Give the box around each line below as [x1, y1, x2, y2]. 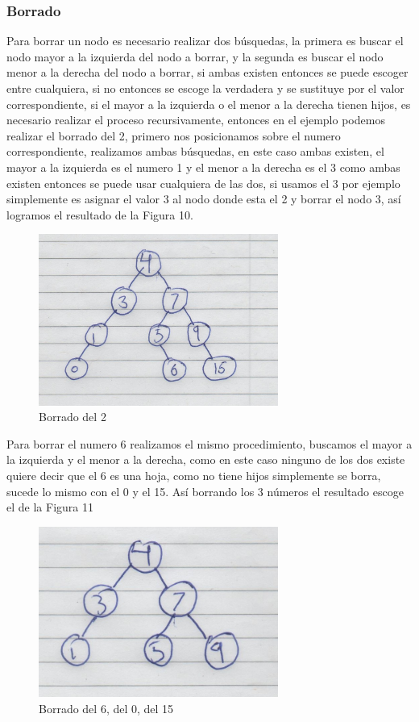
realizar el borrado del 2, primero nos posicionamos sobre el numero [6, 127, 341, 144]
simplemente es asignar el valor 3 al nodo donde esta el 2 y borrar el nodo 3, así [6, 190, 401, 207]
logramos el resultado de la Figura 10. [6, 206, 193, 223]
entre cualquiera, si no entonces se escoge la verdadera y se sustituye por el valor [6, 80, 404, 96]
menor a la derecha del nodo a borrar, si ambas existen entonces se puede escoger [6, 64, 409, 81]
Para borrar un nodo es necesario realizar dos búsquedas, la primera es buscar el [6, 32, 404, 49]
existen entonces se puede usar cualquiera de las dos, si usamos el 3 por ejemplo [6, 174, 400, 191]
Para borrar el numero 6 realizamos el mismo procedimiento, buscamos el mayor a [6, 435, 413, 452]
